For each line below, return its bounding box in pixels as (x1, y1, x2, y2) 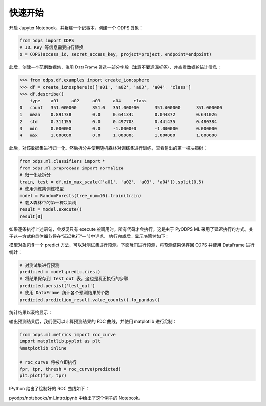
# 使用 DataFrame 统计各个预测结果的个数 (19, 290, 110, 296)
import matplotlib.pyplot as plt (19, 338, 100, 344)
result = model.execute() (19, 207, 82, 212)
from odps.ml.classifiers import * (19, 158, 105, 164)
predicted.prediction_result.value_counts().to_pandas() (19, 297, 160, 303)
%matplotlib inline (19, 345, 66, 351)
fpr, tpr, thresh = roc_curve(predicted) (19, 366, 121, 372)
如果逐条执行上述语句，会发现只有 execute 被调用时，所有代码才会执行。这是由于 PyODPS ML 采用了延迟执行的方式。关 (9, 226, 254, 232)
